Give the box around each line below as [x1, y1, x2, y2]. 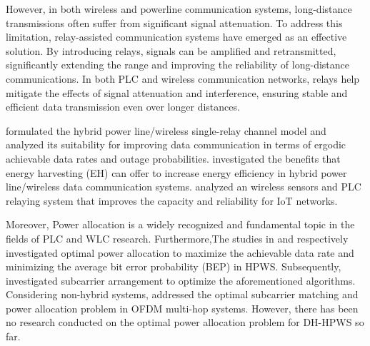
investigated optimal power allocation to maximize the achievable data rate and [6, 245, 354, 260]
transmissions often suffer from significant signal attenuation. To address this [6, 15, 343, 30]
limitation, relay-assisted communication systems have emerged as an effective [6, 29, 347, 44]
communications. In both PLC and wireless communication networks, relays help [6, 71, 360, 86]
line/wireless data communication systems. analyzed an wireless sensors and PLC [6, 179, 361, 194]
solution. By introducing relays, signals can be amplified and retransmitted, [6, 43, 336, 58]
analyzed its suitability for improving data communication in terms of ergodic [6, 137, 346, 152]
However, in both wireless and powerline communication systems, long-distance [6, 1, 352, 16]
